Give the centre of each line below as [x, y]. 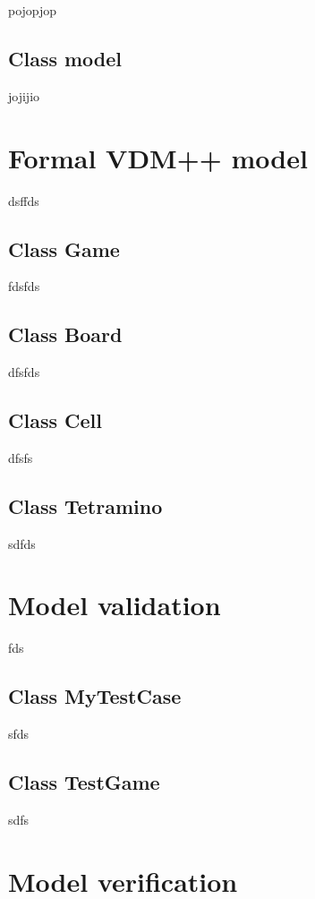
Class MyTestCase [95, 696]
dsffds [24, 200]
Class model [65, 58]
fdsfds [24, 286]
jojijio [24, 95]
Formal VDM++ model [158, 157]
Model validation [115, 605]
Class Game [64, 248]
